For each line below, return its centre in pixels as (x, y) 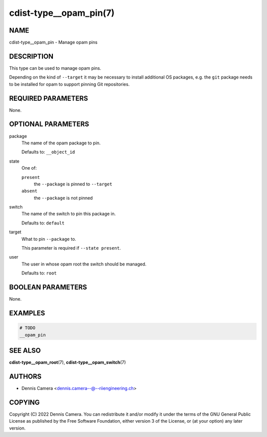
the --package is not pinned (63, 198)
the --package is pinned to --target (73, 184)
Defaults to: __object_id (48, 152)
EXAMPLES (27, 313)
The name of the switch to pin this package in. (69, 214)
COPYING (24, 402)
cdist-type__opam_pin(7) (62, 13)
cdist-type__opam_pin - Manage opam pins (53, 43)
